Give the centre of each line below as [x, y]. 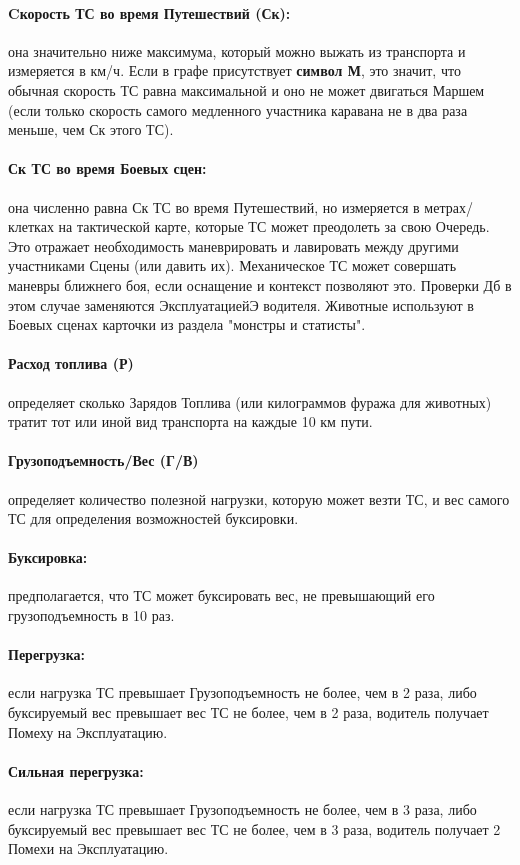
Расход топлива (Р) [71, 363]
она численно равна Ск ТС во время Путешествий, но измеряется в [214, 206]
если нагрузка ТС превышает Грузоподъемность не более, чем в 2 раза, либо [242, 692]
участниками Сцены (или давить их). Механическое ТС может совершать [232, 265]
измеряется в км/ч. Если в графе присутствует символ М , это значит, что [234, 70]
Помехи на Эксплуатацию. [88, 848]
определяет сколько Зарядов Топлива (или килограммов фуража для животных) [250, 401]
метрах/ [448, 206]
